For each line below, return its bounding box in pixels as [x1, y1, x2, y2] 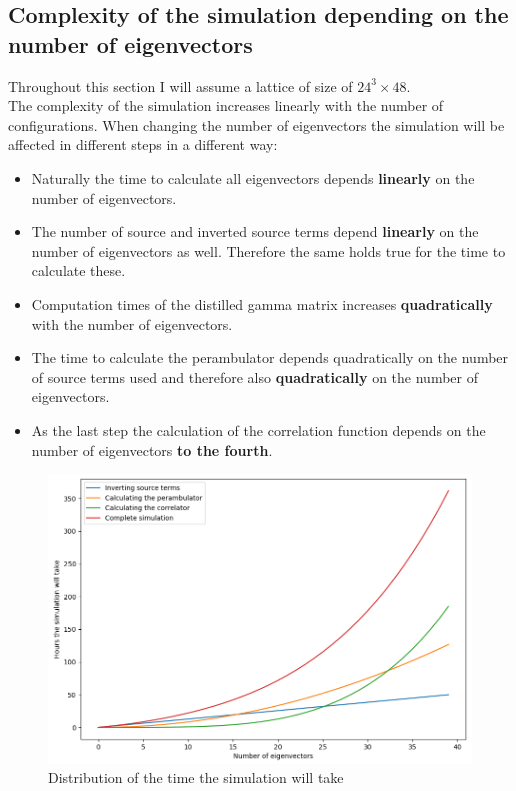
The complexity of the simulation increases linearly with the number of [8, 95, 444, 116]
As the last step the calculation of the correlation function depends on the [31, 419, 486, 440]
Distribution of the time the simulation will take [48, 767, 344, 788]
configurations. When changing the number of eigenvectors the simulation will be [8, 114, 505, 135]
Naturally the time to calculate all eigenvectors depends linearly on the [31, 167, 475, 188]
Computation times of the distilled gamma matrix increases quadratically [31, 293, 493, 314]
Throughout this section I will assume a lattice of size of [8, 75, 353, 96]
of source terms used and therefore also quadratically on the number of [31, 366, 478, 387]
